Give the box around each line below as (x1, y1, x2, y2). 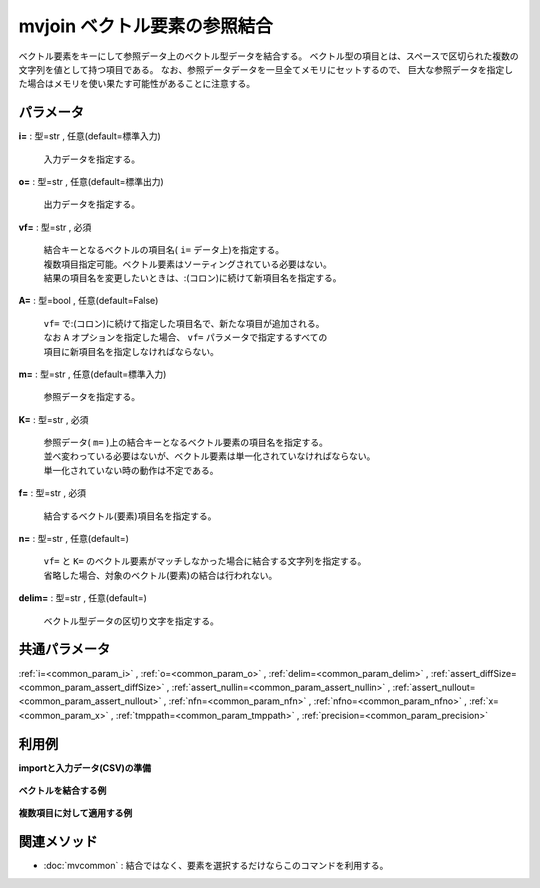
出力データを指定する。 (43, 198, 140, 210)
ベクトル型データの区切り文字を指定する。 (43, 615, 219, 627)
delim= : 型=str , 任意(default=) (18, 592, 147, 604)
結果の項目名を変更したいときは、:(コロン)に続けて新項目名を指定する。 (43, 271, 342, 284)
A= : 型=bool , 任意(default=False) (18, 295, 159, 307)
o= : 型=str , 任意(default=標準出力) (18, 176, 164, 188)
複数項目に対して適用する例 (18, 807, 133, 819)
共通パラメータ (18, 641, 111, 658)
